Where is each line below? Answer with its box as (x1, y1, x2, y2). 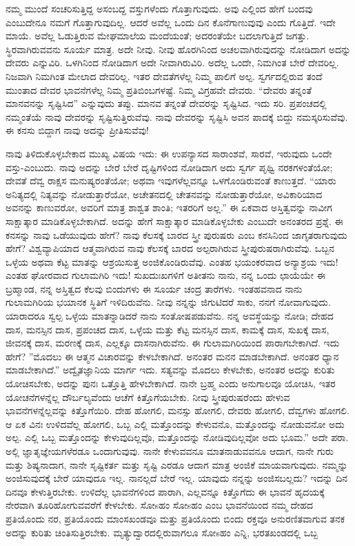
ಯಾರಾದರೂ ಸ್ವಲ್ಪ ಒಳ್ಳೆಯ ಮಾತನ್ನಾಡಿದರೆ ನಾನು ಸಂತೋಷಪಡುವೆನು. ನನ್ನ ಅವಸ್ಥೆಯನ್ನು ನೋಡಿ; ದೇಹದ (6, 309, 334, 323)
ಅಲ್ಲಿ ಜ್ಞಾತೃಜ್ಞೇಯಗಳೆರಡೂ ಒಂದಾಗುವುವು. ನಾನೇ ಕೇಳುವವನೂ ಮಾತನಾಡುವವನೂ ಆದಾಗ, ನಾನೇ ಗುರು (6, 444, 334, 458)
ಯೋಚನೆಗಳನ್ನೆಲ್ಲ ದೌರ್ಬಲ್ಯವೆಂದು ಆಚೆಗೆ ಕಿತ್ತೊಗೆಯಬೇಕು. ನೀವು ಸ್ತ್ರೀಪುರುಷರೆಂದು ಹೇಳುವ (6, 389, 290, 404)
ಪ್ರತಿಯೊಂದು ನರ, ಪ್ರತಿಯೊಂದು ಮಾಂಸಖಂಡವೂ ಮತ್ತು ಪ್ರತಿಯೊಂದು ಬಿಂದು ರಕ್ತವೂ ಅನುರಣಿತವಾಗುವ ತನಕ (6, 511, 345, 525)
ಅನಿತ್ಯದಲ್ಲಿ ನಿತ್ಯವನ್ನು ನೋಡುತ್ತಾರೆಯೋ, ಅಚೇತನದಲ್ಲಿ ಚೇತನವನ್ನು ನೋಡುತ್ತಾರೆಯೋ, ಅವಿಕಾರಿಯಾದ (6, 186, 323, 201)
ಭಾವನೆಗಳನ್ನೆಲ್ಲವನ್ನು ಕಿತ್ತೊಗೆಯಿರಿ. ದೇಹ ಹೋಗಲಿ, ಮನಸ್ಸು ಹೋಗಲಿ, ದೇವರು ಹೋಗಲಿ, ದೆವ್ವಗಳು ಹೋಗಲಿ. (6, 403, 349, 418)
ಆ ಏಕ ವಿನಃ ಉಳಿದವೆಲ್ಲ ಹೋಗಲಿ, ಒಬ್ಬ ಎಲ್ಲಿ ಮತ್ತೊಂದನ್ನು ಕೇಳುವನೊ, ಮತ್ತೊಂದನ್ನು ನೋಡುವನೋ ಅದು (6, 416, 345, 431)
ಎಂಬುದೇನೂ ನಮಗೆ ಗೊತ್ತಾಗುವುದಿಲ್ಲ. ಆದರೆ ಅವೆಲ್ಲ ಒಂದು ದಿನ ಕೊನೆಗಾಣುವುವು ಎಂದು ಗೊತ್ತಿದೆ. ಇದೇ (6, 14, 336, 29)
